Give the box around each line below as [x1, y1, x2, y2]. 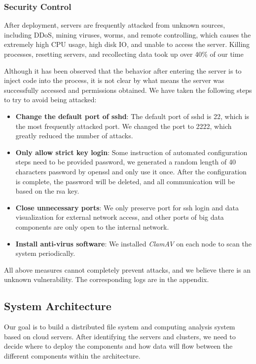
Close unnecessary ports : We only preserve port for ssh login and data [15, 202, 239, 212]
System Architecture [4, 298, 111, 314]
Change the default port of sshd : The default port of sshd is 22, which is [15, 111, 250, 121]
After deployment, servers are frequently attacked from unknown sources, [4, 20, 225, 30]
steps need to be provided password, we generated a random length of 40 [15, 157, 236, 167]
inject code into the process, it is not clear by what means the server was [4, 75, 224, 85]
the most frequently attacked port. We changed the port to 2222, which [15, 121, 232, 131]
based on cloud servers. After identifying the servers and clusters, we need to [4, 331, 236, 341]
